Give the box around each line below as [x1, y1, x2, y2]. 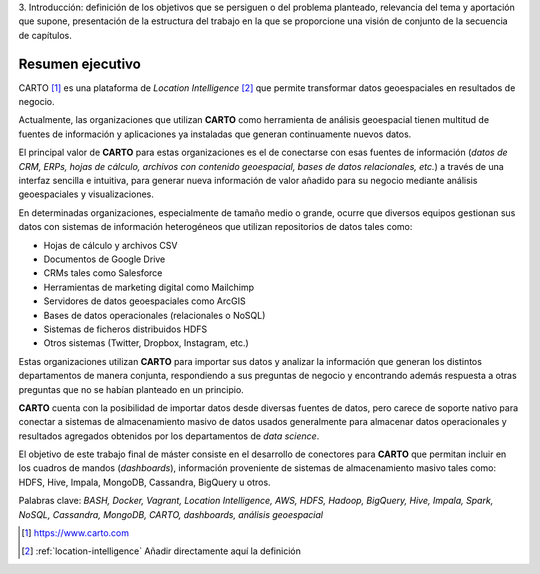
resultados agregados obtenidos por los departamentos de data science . [18, 430, 320, 442]
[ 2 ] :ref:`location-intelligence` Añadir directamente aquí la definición [21, 545, 302, 557]
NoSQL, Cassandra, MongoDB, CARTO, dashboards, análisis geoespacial [18, 508, 324, 520]
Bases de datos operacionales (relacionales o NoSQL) [43, 309, 266, 321]
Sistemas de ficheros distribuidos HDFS [43, 323, 208, 335]
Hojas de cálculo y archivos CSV [43, 239, 178, 251]
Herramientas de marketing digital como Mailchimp [43, 281, 255, 293]
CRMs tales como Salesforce [43, 267, 163, 279]
